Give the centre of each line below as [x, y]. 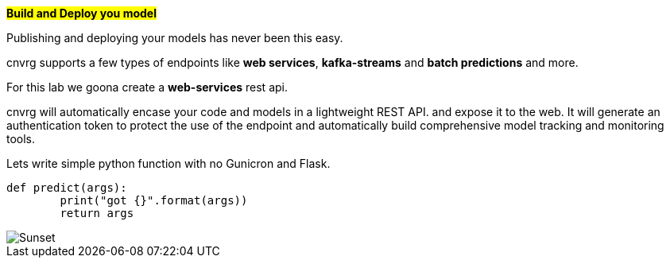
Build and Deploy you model [81, 13]
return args [97, 213]
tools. [21, 139]
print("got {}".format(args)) [154, 200]
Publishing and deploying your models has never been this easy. [175, 38]
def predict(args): [67, 188]
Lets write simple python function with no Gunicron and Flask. [168, 163]
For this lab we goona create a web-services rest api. [147, 87]
